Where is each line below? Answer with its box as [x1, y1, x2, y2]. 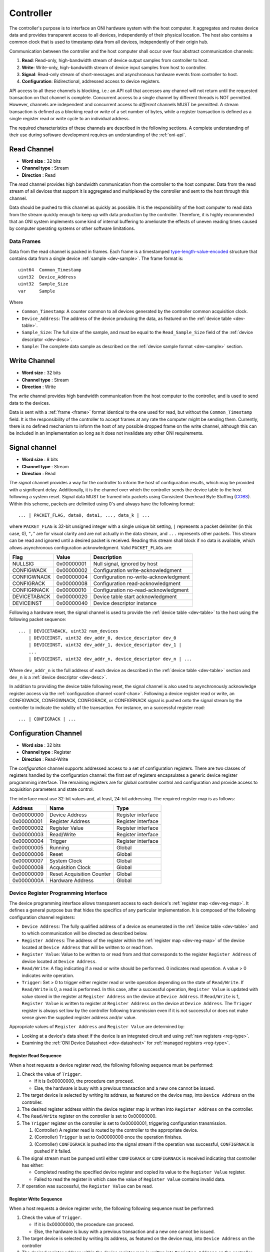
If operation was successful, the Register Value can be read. [21, 1183, 153, 1189]
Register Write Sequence [9, 1196, 62, 1202]
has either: [21, 1162, 44, 1168]
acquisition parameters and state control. [9, 786, 94, 792]
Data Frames [9, 238, 41, 245]
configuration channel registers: [9, 914, 75, 920]
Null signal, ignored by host [93, 560, 158, 567]
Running [49, 844, 69, 851]
